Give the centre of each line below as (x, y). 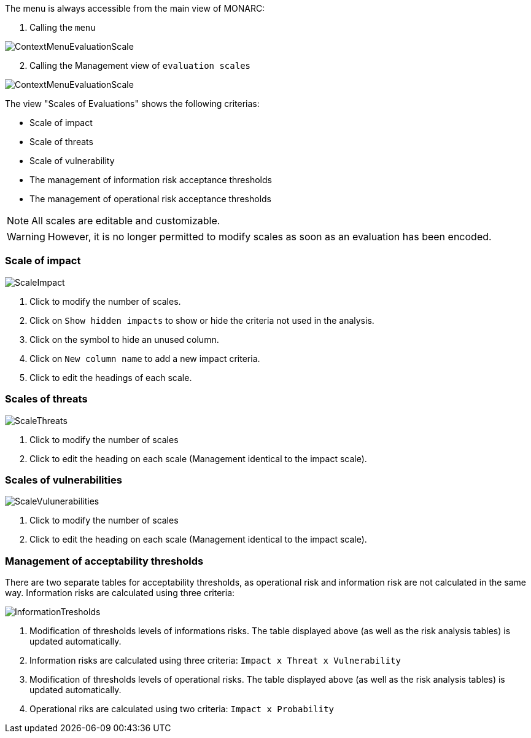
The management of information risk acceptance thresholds (151, 180)
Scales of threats (46, 399)
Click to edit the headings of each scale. (111, 377)
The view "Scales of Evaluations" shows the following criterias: (132, 104)
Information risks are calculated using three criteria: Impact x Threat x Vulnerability (215, 660)
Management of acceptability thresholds (104, 561)
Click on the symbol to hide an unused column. (124, 339)
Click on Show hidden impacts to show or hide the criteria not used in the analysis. (202, 320)
